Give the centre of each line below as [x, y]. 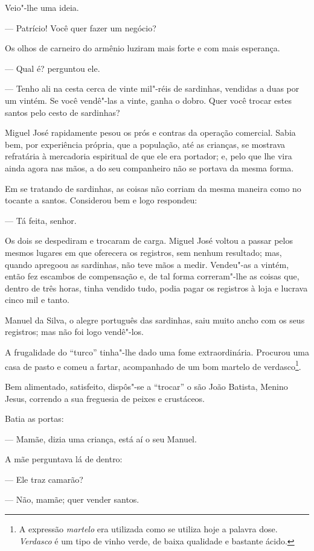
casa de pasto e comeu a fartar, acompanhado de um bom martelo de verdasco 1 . [153, 365]
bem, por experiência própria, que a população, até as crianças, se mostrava [145, 144]
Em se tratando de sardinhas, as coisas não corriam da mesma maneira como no [153, 188]
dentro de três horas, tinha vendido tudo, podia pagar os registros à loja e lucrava [156, 288]
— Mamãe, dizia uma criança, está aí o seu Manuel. [101, 438]
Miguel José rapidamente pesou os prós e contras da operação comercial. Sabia [150, 132]
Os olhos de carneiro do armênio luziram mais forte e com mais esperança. [143, 48]
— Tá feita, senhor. [41, 220]
